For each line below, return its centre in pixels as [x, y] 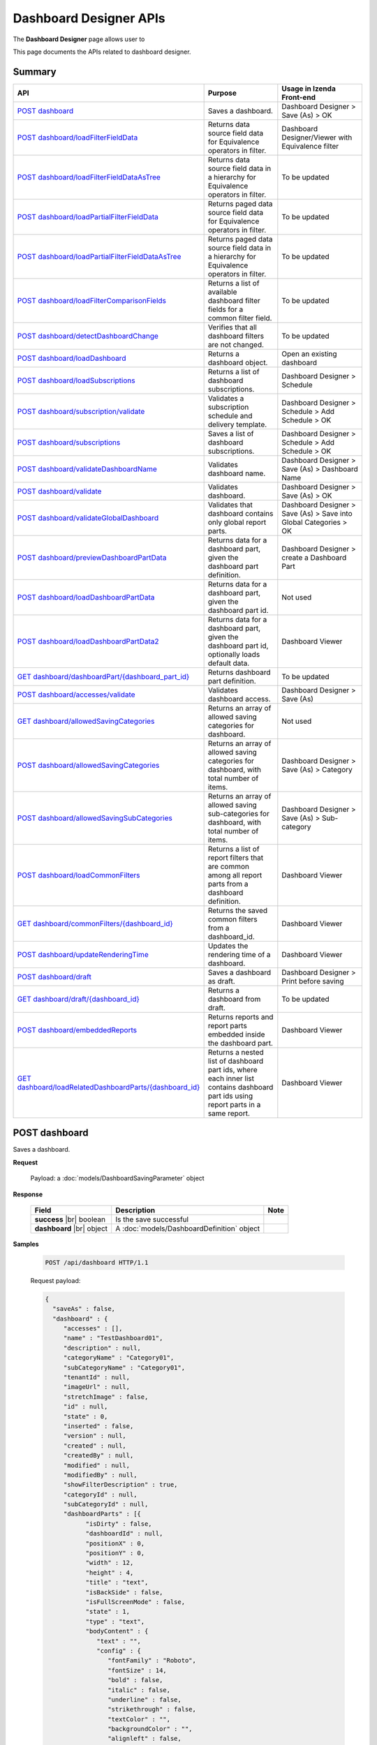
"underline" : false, [144, 1699]
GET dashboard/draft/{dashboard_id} [78, 999]
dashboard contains [241, 513]
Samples [26, 1244]
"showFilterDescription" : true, [120, 1485]
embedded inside [236, 1034]
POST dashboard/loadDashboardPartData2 [88, 641]
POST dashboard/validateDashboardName [87, 469]
